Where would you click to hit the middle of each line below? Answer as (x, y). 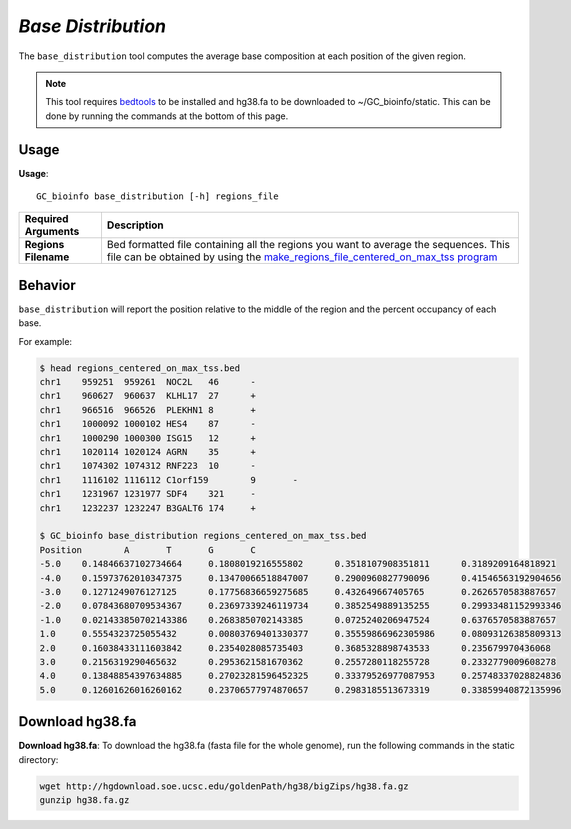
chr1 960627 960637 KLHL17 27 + (148, 396)
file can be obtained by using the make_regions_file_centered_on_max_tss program (302, 257)
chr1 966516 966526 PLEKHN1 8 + (148, 409)
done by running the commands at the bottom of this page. (167, 116)
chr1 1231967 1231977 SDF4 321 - (148, 494)
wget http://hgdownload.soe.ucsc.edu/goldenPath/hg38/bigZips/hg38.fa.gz (224, 786)
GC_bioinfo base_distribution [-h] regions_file (157, 196)
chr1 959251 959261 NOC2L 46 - (148, 382)
